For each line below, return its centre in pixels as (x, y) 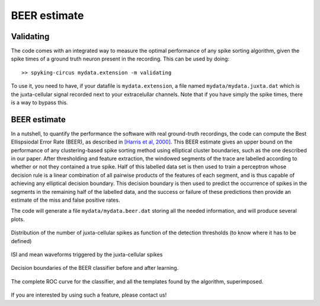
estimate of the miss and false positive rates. (65, 200)
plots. (18, 219)
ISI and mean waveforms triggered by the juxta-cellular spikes (87, 254)
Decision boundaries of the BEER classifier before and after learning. (95, 268)
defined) (21, 241)
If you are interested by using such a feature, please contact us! (89, 295)
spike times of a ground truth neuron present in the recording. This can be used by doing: (120, 59)
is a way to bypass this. (39, 103)
